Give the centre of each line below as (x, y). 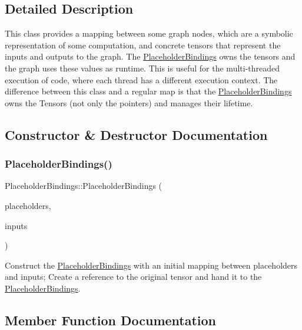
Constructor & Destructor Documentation (136, 134)
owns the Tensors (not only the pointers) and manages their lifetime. (129, 102)
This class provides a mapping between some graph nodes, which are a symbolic (149, 33)
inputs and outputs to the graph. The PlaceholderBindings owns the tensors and (150, 56)
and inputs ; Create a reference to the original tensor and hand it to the (133, 277)
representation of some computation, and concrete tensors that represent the (143, 45)
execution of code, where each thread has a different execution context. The (141, 79)
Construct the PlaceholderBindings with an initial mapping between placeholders (151, 265)
